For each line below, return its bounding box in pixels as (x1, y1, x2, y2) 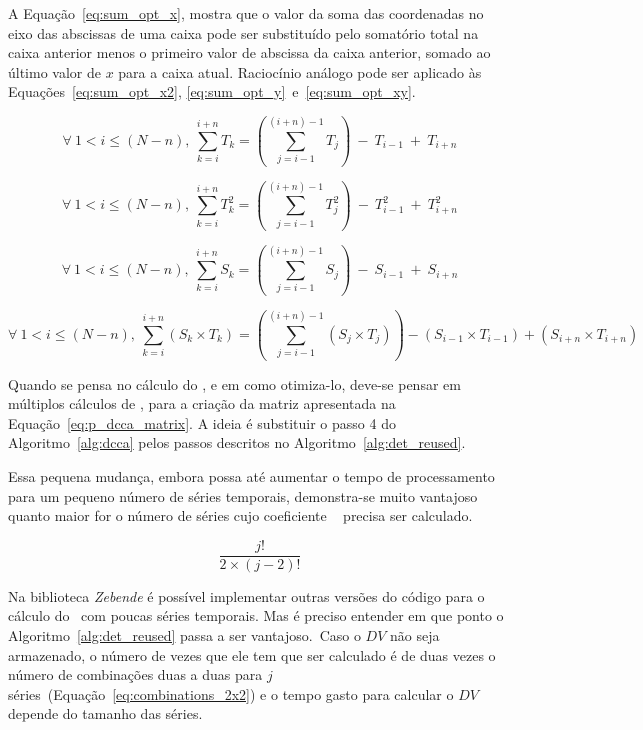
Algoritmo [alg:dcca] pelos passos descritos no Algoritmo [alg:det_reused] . (8, 432, 466, 453)
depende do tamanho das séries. (8, 703, 203, 724)
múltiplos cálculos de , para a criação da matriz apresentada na (8, 393, 396, 414)
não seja (390, 625, 440, 645)
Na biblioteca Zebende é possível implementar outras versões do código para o (8, 585, 485, 606)
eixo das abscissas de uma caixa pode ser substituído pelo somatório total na (8, 22, 479, 43)
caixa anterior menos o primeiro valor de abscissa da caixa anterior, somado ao (8, 42, 491, 63)
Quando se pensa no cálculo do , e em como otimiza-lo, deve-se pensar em (8, 373, 461, 394)
